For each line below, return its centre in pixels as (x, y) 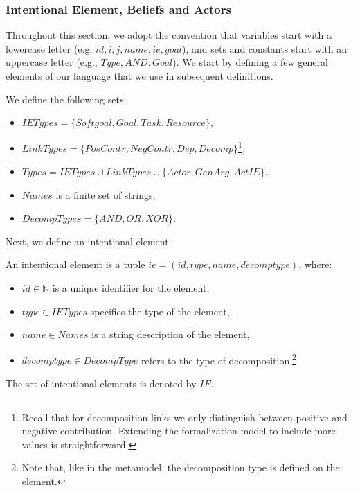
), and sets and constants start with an (265, 48)
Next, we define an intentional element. (89, 241)
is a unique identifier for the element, (131, 288)
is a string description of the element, (171, 334)
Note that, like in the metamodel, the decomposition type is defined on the (181, 467)
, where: (315, 264)
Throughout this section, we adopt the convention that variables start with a (169, 35)
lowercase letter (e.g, (49, 48)
